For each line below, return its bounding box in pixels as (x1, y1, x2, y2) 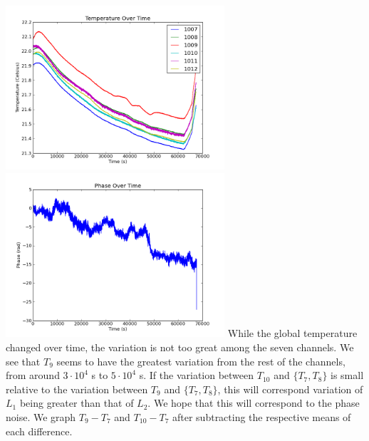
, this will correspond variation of (217, 381, 363, 396)
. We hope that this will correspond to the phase (147, 395, 360, 410)
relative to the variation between (6, 381, 148, 396)
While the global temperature (227, 326, 358, 341)
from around (6, 368, 60, 383)
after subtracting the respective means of (172, 409, 351, 424)
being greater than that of (19, 395, 134, 410)
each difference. (6, 423, 73, 438)
